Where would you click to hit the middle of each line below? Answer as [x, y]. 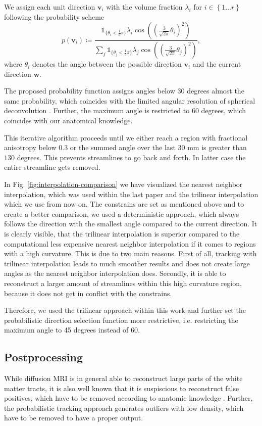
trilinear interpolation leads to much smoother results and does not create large [127, 263]
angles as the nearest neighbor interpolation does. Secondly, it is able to [115, 273]
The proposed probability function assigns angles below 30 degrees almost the [124, 91]
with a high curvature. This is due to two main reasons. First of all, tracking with [130, 253]
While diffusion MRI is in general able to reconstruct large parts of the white [123, 378]
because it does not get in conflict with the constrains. [88, 293]
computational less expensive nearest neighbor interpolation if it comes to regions [130, 243]
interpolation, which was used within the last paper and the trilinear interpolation [131, 194]
